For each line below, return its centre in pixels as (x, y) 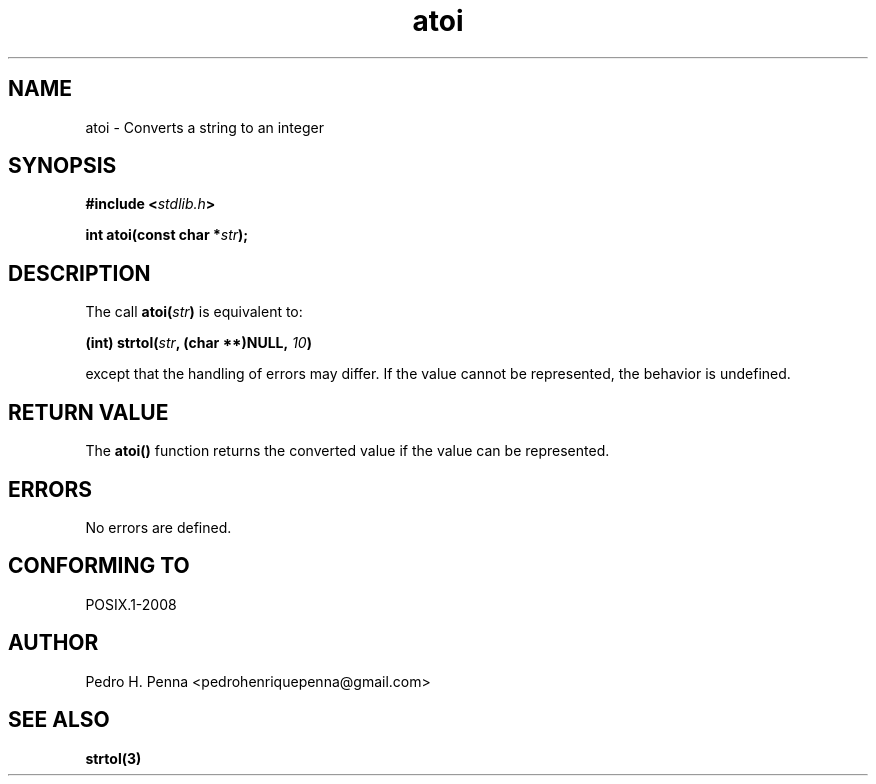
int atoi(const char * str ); (167, 235)
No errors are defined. (158, 527)
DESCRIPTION (79, 273)
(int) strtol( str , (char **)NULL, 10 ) (198, 343)
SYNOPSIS (62, 166)
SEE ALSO (59, 720)
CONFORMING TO (99, 566)
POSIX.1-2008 (131, 604)
